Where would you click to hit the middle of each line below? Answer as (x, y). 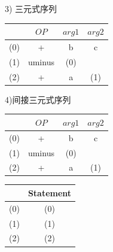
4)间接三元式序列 (38, 99)
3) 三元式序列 (31, 8)
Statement (50, 192)
